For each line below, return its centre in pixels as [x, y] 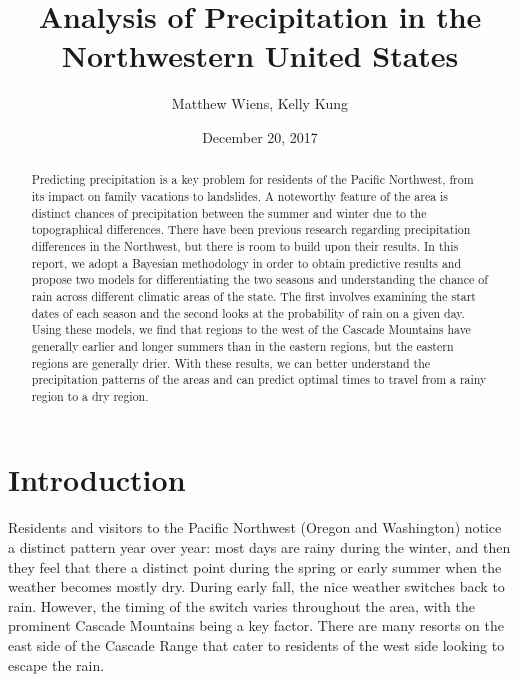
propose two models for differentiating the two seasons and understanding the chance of [259, 279]
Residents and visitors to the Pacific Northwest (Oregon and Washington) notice [255, 527]
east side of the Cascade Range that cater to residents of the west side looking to [256, 644]
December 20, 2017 [260, 136]
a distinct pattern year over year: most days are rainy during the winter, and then [259, 547]
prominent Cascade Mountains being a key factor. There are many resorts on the [256, 625]
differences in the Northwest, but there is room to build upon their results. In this [245, 245]
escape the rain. [56, 664]
